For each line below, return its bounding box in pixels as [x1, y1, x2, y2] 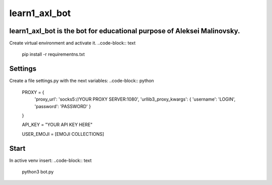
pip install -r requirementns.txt [22, 51, 85, 57]
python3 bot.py [22, 169, 54, 174]
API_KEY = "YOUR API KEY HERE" [22, 122, 93, 128]
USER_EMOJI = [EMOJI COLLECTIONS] [22, 131, 104, 137]
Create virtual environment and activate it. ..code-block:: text [9, 40, 136, 46]
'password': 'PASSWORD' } [34, 103, 91, 109]
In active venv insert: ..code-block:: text [9, 157, 92, 163]
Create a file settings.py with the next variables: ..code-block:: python [9, 78, 154, 84]
